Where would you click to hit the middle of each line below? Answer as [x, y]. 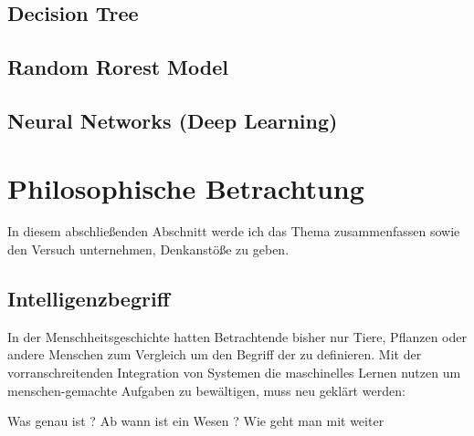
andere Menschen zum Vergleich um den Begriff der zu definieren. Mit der [215, 354]
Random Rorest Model [118, 67]
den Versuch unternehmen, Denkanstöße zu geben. [148, 249]
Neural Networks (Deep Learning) [173, 120]
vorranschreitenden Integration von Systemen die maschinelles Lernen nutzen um [234, 373]
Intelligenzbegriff [89, 299]
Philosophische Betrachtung [186, 187]
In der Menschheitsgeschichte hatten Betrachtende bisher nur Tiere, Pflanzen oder [237, 336]
